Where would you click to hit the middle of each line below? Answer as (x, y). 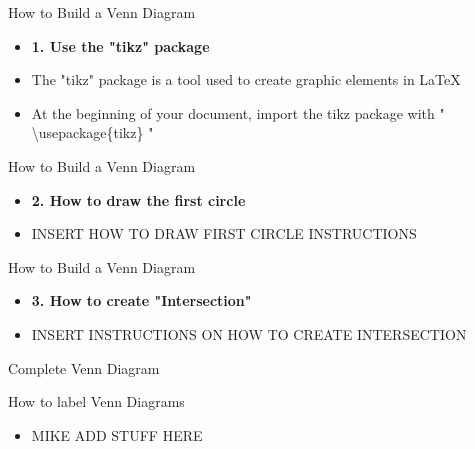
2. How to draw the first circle (138, 199)
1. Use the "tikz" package (120, 45)
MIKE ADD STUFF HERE (117, 434)
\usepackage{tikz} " (92, 132)
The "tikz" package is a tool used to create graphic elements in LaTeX (246, 79)
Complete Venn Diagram (84, 367)
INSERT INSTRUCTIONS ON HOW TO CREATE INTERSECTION (249, 333)
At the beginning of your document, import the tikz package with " (238, 112)
